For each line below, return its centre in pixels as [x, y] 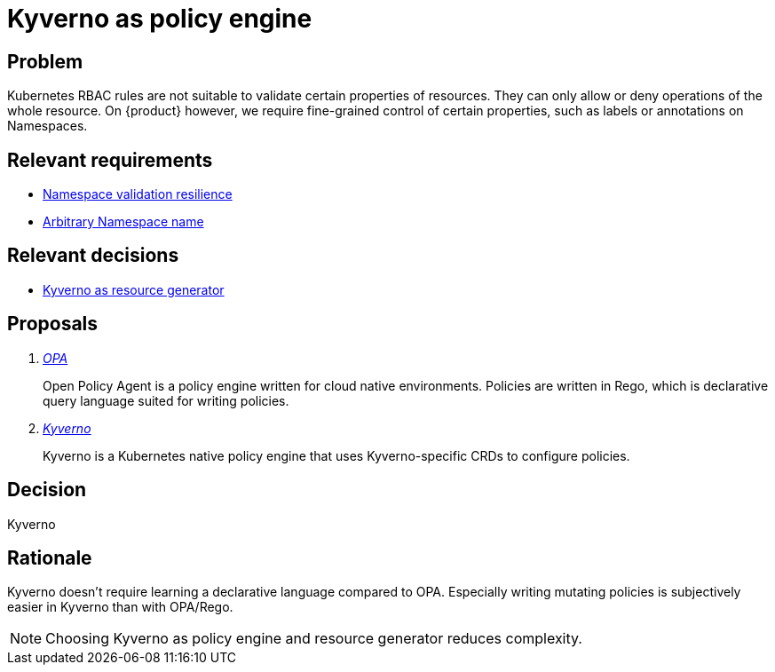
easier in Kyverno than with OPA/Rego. [120, 607]
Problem [45, 61]
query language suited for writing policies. [166, 400]
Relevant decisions [93, 256]
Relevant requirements [110, 160]
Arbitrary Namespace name [123, 222]
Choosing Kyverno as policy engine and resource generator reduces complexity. [314, 639]
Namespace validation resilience [138, 194]
